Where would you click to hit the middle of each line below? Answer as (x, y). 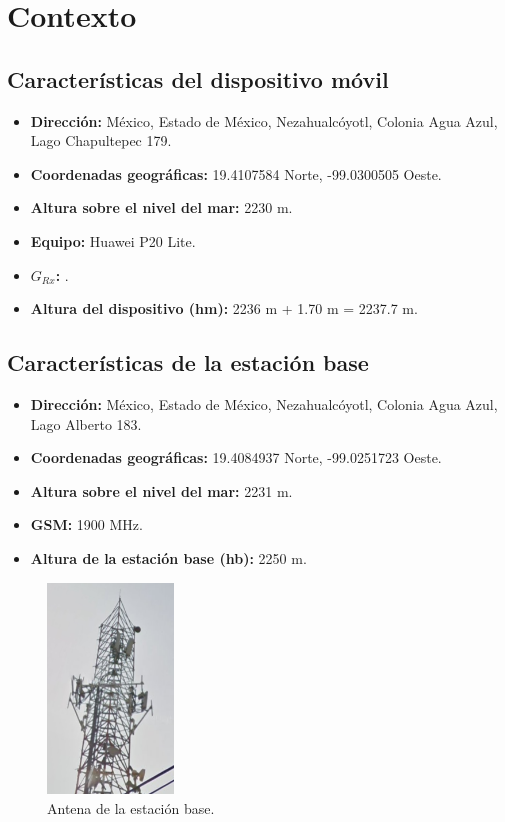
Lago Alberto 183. (86, 423)
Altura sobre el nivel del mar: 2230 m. (161, 207)
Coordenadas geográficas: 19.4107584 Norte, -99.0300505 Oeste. (236, 173)
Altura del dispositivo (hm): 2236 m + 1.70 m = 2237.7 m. (224, 308)
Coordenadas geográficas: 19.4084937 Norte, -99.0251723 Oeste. (236, 457)
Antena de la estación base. (131, 807)
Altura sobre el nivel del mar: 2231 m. (161, 490)
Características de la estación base (188, 362)
